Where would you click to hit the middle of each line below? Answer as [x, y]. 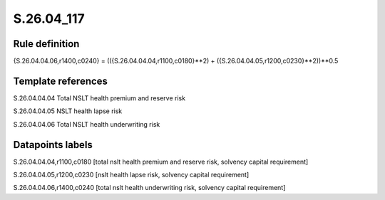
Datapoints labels [53, 145]
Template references [61, 81]
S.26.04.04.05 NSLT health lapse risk [68, 111]
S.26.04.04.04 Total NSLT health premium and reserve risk [99, 98]
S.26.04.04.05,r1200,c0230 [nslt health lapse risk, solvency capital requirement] [131, 175]
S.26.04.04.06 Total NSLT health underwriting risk [87, 124]
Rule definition [46, 44]
